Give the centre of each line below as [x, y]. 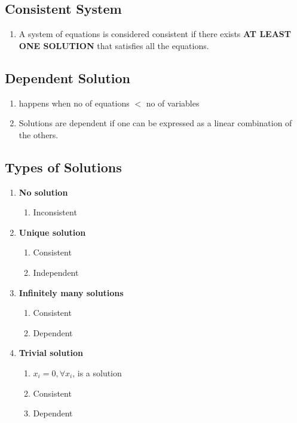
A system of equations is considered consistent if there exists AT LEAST [155, 34]
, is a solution [97, 372]
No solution [43, 192]
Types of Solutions [63, 167]
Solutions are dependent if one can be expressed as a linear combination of [155, 123]
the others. [39, 134]
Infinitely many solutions [71, 292]
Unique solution [52, 232]
